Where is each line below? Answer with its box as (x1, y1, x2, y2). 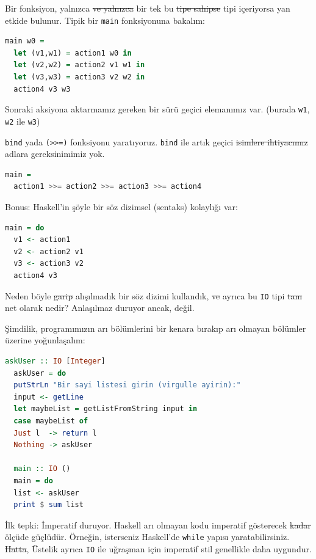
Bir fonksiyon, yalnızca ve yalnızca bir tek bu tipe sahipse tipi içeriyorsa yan (5, 2, 290, 14)
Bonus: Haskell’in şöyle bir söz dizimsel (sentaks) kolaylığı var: (5, 200, 238, 213)
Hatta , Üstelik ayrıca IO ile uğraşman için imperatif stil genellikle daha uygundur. (5, 542, 312, 555)
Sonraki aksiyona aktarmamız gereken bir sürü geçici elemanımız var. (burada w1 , (5, 103, 310, 115)
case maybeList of (13, 416, 88, 425)
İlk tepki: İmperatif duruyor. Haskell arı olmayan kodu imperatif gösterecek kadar (5, 518, 311, 531)
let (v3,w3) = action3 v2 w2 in (13, 73, 145, 82)
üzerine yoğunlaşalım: (5, 334, 85, 346)
